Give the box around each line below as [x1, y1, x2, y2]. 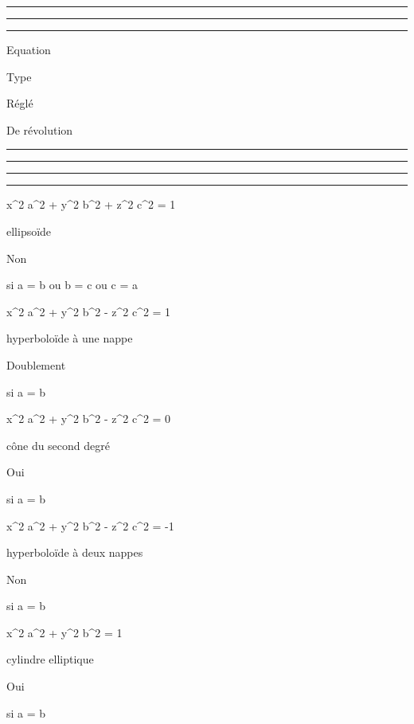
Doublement [6, 356, 66, 373]
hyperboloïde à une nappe [6, 330, 133, 346]
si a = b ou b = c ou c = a [6, 276, 138, 293]
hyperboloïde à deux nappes [6, 544, 143, 561]
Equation [6, 41, 51, 57]
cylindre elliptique [6, 651, 94, 667]
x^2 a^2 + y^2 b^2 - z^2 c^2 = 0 [6, 410, 171, 427]
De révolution [6, 121, 73, 138]
